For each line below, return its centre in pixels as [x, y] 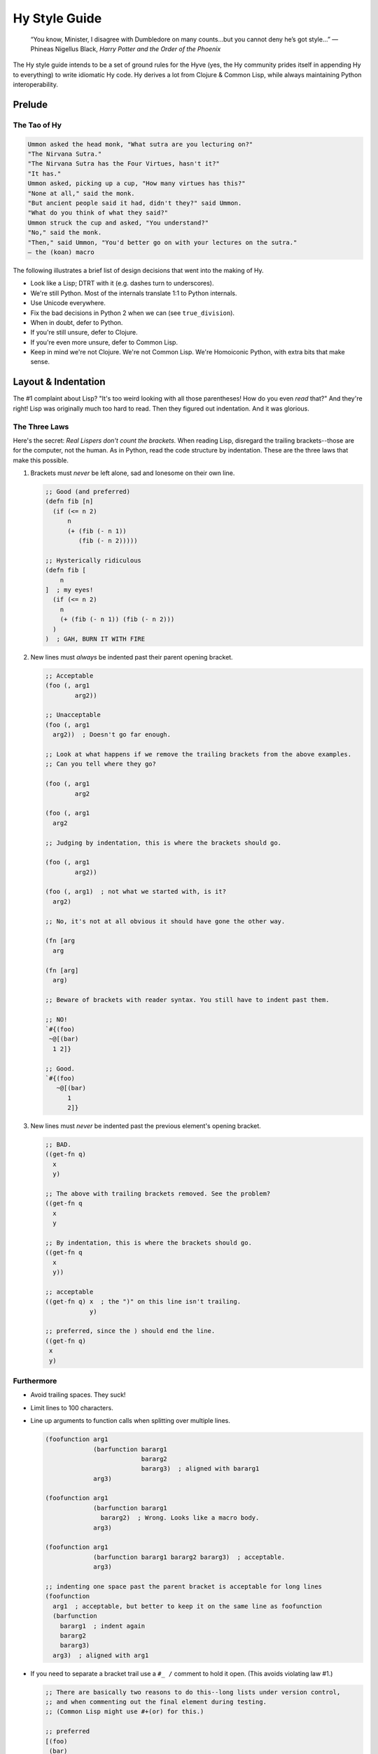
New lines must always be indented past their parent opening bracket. [132, 657]
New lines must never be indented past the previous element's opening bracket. [146, 1126]
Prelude [30, 104]
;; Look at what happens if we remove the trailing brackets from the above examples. [198, 755]
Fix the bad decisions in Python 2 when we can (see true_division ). [132, 313]
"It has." [44, 173]
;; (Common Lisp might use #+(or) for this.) [125, 1712]
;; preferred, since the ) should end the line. [130, 1331]
